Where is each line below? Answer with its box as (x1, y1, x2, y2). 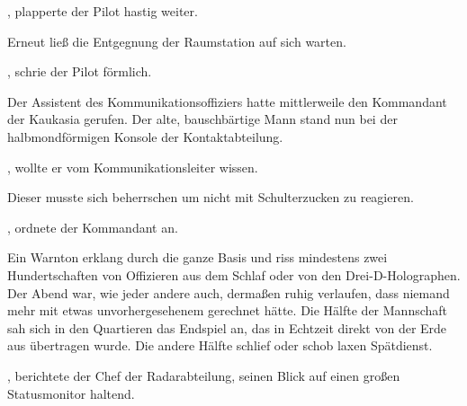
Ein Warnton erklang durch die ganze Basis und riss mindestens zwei (7, 248, 388, 267)
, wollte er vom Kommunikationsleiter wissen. (7, 157, 258, 176)
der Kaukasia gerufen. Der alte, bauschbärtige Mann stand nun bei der (7, 110, 398, 128)
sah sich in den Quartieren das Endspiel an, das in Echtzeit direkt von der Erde (7, 318, 447, 337)
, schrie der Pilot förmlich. (7, 62, 152, 81)
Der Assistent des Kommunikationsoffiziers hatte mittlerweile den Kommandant (7, 92, 447, 110)
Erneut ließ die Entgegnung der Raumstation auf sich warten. (7, 31, 346, 50)
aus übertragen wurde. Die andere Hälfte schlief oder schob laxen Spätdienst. (7, 336, 433, 355)
